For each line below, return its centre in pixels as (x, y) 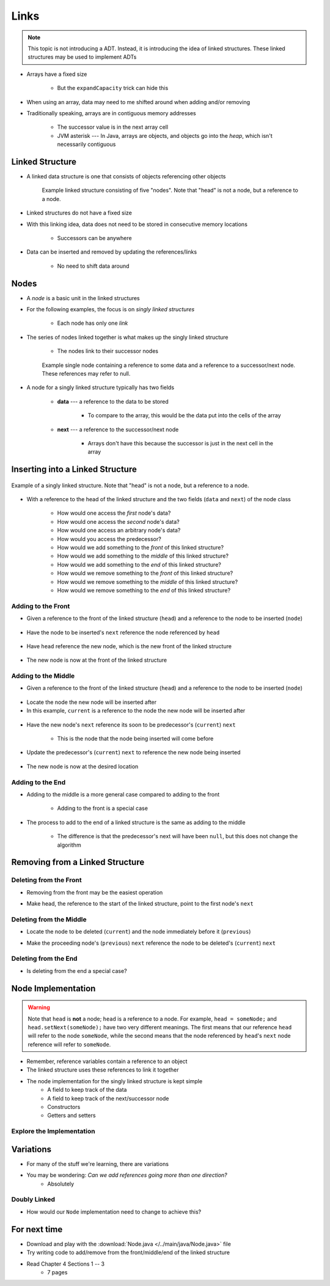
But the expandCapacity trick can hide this (113, 88)
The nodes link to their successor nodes (108, 351)
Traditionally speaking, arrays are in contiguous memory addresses (112, 113)
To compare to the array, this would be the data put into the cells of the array (184, 415)
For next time (37, 1229)
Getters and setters (71, 1116)
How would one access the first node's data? (114, 513)
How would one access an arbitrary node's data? (119, 531)
